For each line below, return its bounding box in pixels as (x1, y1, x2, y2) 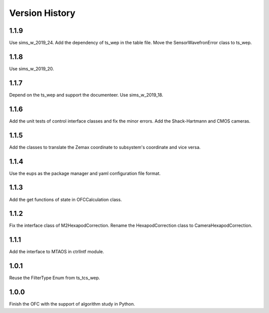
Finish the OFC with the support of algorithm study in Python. (9, 301, 135, 307)
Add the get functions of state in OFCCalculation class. (9, 196, 122, 202)
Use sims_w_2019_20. (9, 65, 54, 72)
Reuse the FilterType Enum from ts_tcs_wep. (9, 275, 101, 281)
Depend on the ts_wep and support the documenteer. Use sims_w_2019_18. (9, 92, 163, 98)
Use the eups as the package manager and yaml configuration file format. (9, 170, 161, 176)
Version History (9, 7, 76, 18)
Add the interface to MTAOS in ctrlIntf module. (9, 249, 104, 255)
